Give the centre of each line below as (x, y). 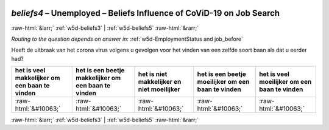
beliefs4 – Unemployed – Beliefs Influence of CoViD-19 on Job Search (146, 13)
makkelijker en (160, 82)
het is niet (153, 74)
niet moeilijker (159, 89)
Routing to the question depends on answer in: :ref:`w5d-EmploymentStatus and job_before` (127, 39)
